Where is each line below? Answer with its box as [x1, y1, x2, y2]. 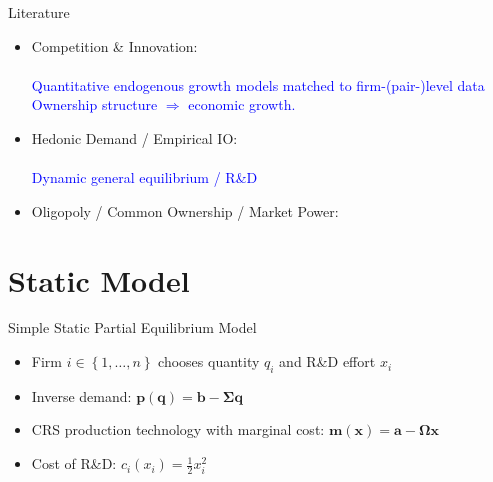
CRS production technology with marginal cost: [31, 419, 325, 440]
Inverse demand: [31, 385, 132, 406]
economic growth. [188, 94, 296, 115]
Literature [8, 2, 70, 22]
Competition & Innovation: [31, 35, 198, 56]
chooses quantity [158, 351, 260, 372]
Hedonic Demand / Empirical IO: [31, 127, 238, 148]
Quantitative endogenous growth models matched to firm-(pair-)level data [31, 74, 485, 95]
